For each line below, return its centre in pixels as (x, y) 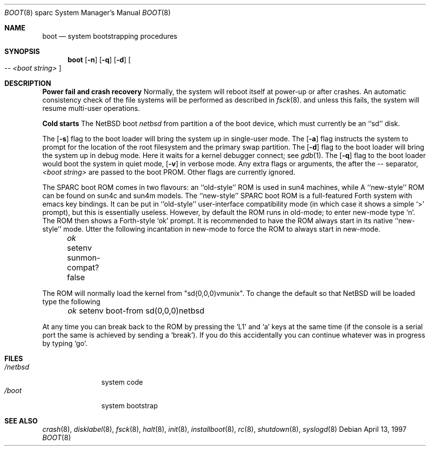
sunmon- (84, 258)
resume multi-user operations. (91, 108)
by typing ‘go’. (65, 343)
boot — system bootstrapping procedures (110, 36)
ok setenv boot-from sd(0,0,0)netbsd (136, 311)
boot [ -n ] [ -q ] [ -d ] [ (99, 60)
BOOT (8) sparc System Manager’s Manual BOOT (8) (88, 13)
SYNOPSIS (22, 51)
